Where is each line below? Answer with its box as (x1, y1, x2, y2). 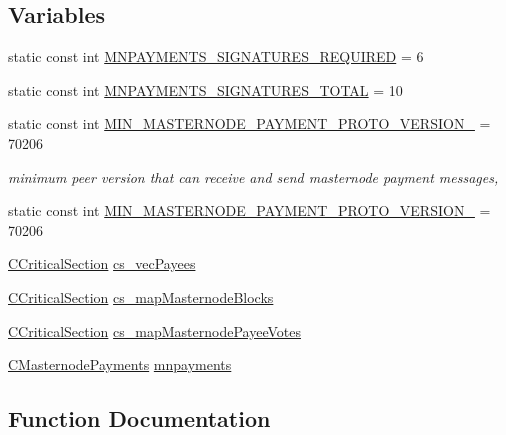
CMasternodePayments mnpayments (8, 354, 232, 375)
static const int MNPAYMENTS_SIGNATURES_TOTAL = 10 (8, 79, 403, 100)
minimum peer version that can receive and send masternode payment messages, (8, 166, 499, 187)
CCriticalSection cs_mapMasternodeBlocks (8, 286, 274, 307)
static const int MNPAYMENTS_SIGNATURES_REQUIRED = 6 (8, 46, 424, 67)
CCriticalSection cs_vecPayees (8, 253, 196, 274)
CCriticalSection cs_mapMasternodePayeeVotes (8, 320, 301, 341)
